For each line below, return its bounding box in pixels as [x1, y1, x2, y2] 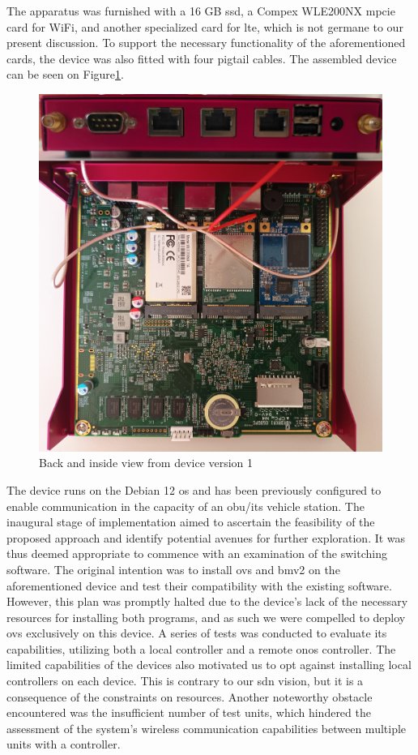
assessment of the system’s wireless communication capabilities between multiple [6, 719, 407, 736]
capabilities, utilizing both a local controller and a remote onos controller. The [6, 640, 396, 657]
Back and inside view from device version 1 [39, 454, 254, 471]
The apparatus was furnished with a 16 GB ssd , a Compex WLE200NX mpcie [6, 2, 395, 19]
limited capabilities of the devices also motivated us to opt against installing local [6, 656, 412, 673]
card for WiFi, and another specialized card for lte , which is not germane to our [6, 18, 403, 35]
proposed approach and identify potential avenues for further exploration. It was [6, 529, 406, 546]
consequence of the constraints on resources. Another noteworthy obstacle [6, 688, 373, 705]
